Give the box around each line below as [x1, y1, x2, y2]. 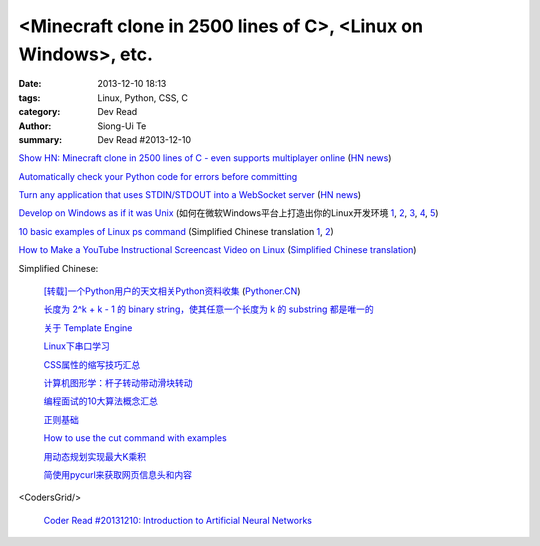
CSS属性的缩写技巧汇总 [43, 358, 141, 370]
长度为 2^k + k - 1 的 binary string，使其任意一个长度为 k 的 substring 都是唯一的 [43, 303, 374, 315]
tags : [18, 91, 41, 104]
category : [18, 106, 61, 118]
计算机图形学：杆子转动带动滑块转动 [43, 376, 193, 389]
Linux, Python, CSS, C [97, 91, 189, 104]
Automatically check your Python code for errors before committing [18, 170, 298, 182]
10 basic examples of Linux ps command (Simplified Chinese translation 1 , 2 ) [18, 225, 334, 237]
